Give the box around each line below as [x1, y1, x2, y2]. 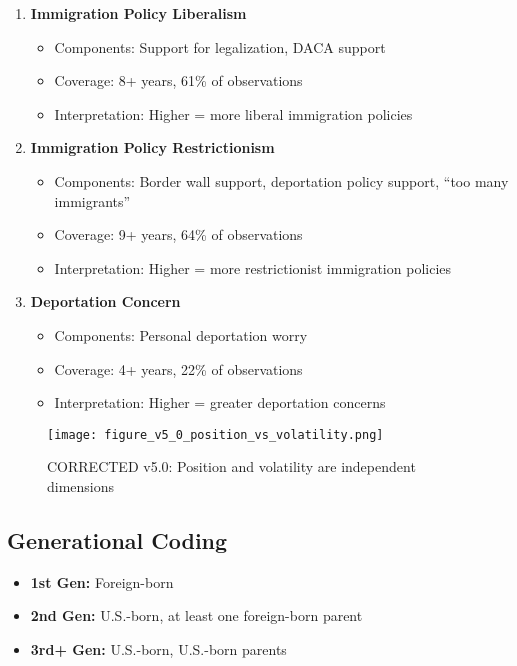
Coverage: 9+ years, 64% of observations [54, 224, 303, 245]
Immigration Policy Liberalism [30, 3, 247, 23]
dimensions [47, 475, 115, 496]
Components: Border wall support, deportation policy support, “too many [54, 170, 509, 191]
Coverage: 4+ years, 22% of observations [54, 358, 303, 379]
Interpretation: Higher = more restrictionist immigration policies [54, 257, 452, 278]
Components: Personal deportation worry [54, 324, 308, 345]
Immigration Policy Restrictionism [30, 137, 275, 158]
